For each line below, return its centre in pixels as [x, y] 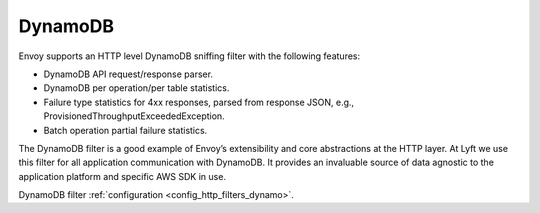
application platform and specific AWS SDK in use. [122, 176]
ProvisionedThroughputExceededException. [134, 116]
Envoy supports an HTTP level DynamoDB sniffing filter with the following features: [189, 56]
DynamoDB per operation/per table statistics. [136, 88]
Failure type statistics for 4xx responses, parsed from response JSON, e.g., [199, 102]
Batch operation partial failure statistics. [125, 130]
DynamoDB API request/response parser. [128, 74]
